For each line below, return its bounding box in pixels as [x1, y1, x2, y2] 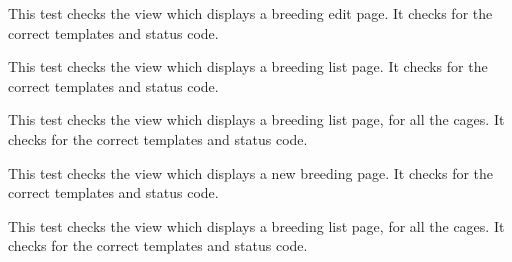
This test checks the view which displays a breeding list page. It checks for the [8, 56, 488, 77]
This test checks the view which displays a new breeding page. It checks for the [8, 162, 494, 183]
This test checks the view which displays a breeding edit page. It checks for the [8, 3, 493, 23]
